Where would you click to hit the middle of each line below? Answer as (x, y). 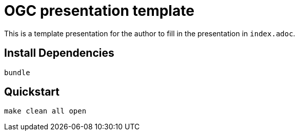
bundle (17, 72)
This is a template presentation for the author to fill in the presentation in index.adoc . (150, 33)
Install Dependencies (59, 53)
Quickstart (32, 92)
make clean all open (45, 111)
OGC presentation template (99, 11)
